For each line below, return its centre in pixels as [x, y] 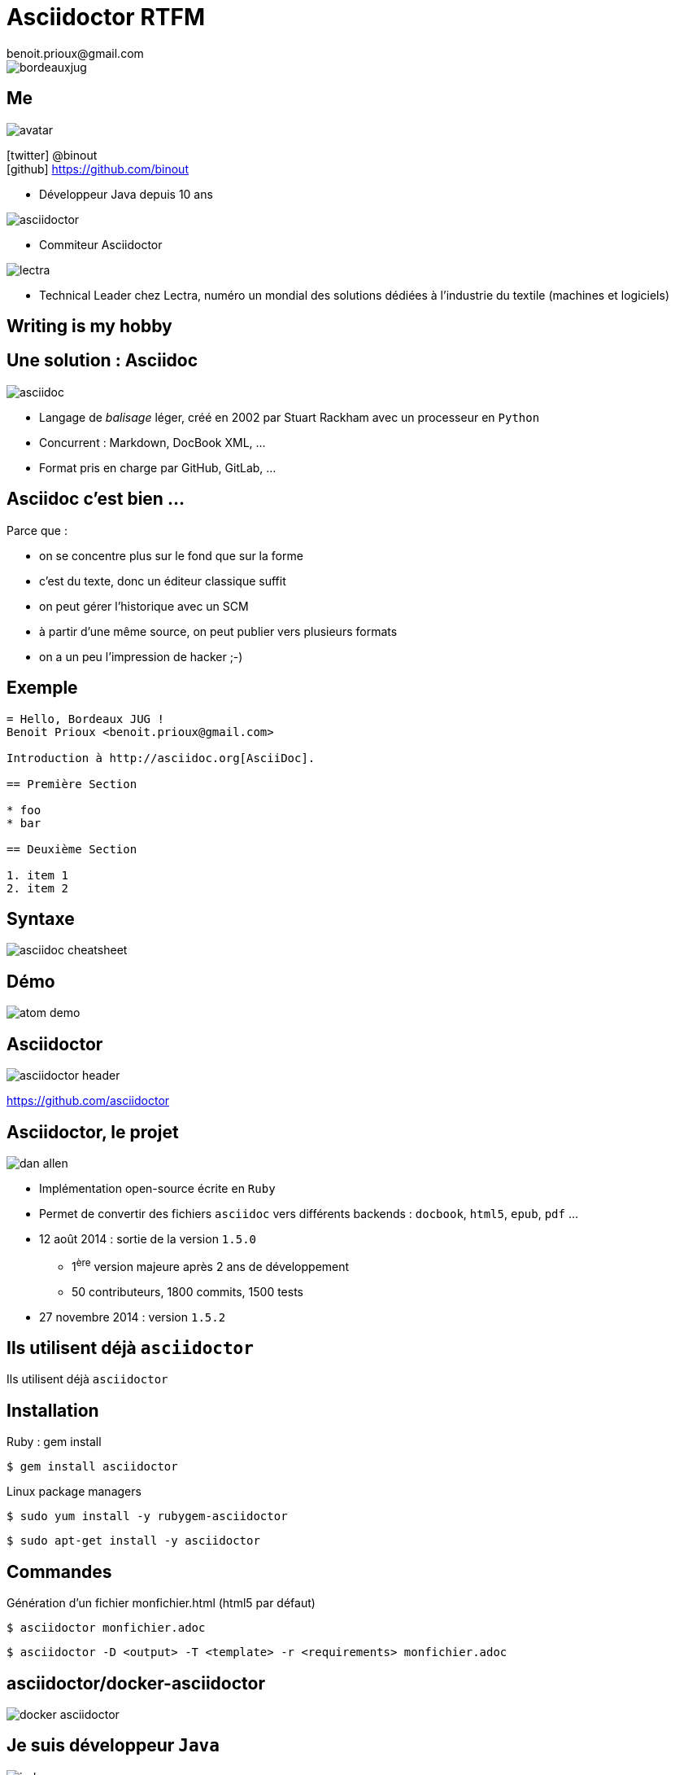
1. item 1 [37, 875]
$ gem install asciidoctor [92, 1467]
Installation [53, 1410]
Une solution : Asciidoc [102, 361]
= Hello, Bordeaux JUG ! [85, 719]
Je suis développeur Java [113, 1746]
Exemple [42, 688]
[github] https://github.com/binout [98, 169]
